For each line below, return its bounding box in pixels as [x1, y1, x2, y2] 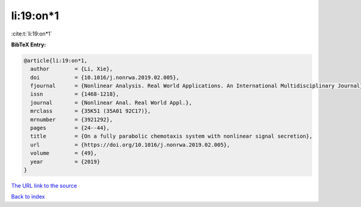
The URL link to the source [11, 182, 78, 189]
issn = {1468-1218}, [30, 91, 120, 97]
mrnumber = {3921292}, [30, 116, 113, 123]
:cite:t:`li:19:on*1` [11, 30, 52, 37]
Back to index [11, 193, 45, 200]
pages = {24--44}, [30, 125, 110, 132]
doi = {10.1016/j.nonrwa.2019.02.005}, [30, 74, 180, 81]
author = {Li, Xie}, [30, 66, 113, 72]
